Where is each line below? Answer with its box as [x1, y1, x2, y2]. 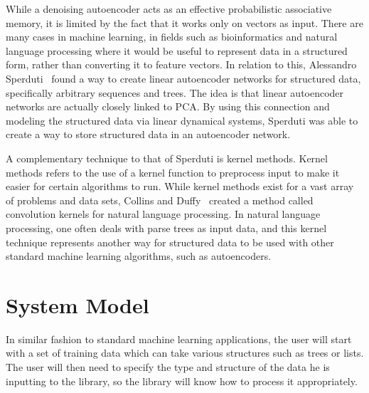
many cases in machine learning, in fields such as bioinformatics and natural [6, 29, 338, 44]
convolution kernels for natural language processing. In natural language [6, 206, 321, 221]
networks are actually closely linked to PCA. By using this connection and [6, 99, 330, 114]
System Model [6, 290, 149, 319]
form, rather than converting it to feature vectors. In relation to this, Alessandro [6, 57, 357, 72]
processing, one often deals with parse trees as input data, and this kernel [6, 220, 327, 235]
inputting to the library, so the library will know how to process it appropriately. [6, 373, 358, 388]
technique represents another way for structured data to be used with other [6, 234, 334, 249]
